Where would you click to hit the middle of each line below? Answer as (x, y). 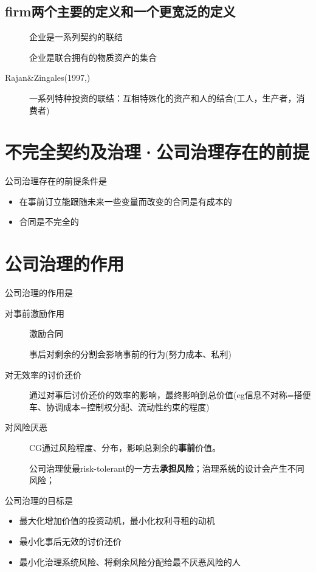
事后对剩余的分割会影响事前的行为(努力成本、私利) (130, 353)
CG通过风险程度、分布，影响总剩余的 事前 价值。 (125, 447)
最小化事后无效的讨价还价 (70, 541)
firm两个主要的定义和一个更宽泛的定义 (120, 11)
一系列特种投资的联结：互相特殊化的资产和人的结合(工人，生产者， (163, 98)
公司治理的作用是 (39, 293)
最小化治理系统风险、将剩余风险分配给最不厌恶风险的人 (130, 561)
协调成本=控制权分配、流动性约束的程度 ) (128, 406)
